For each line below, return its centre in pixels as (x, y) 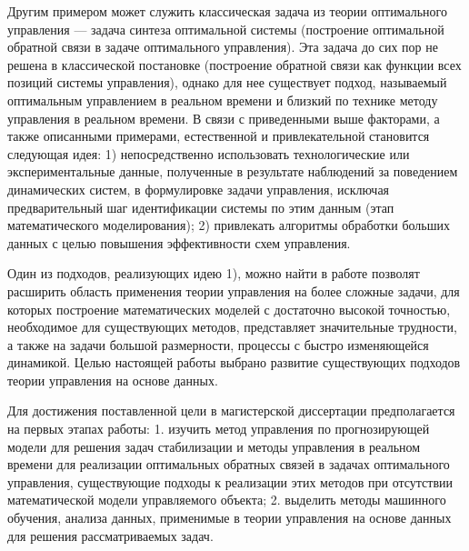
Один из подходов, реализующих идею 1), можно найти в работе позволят (214, 273)
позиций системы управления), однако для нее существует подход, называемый (227, 82)
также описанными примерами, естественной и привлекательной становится (219, 136)
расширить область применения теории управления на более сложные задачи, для (234, 291)
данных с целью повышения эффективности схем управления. (179, 242)
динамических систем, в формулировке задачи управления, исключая (199, 189)
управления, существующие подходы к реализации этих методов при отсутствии (230, 481)
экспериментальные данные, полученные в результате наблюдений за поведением (233, 171)
